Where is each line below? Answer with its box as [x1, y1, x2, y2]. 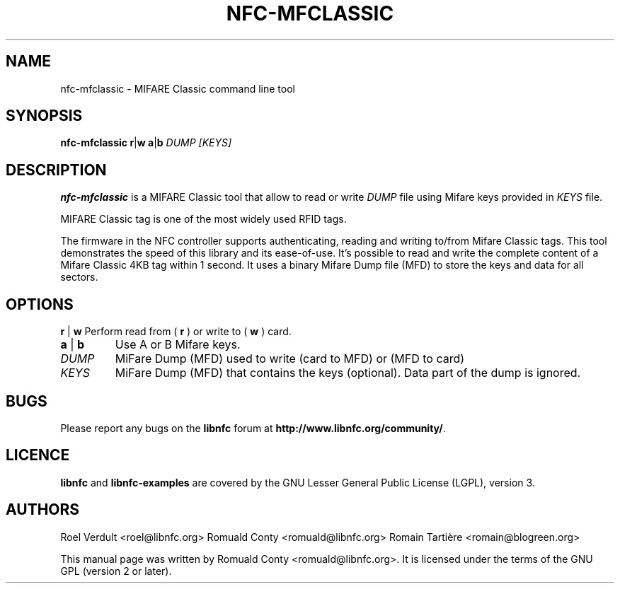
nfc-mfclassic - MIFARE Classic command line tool [60, 82, 295, 95]
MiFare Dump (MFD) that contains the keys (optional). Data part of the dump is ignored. [115, 366, 581, 380]
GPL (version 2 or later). [60, 564, 172, 577]
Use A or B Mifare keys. [115, 337, 241, 352]
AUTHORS [6, 501, 80, 519]
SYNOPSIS [6, 107, 83, 125]
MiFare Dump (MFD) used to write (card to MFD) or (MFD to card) [115, 351, 465, 366]
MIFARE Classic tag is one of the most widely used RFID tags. [60, 213, 347, 226]
